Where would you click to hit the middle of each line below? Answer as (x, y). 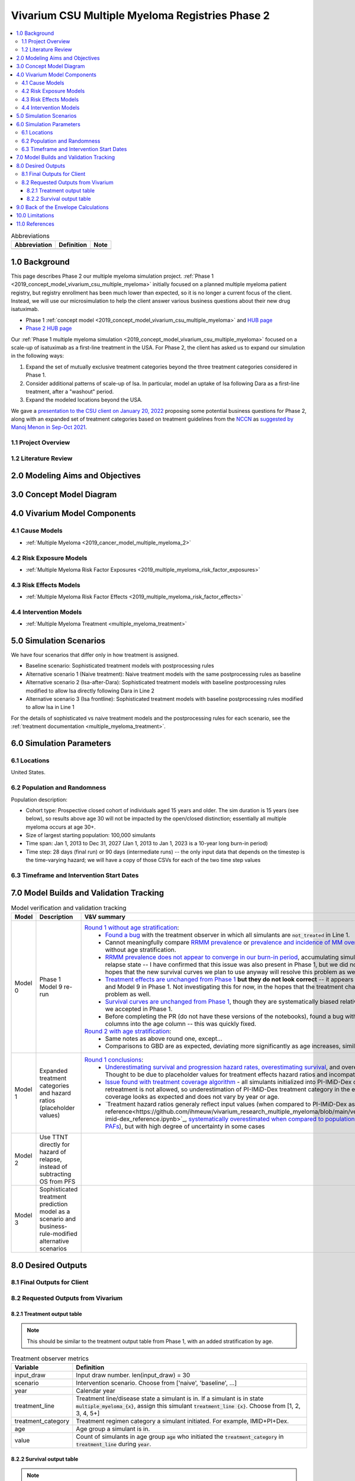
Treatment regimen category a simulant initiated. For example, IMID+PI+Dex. (183, 1421)
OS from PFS (57, 1182)
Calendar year (96, 1391)
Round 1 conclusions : (114, 1060)
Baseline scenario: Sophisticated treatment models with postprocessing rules (120, 666)
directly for (55, 1145)
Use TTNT (54, 1137)
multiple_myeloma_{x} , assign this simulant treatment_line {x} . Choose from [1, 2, (188, 1406)
